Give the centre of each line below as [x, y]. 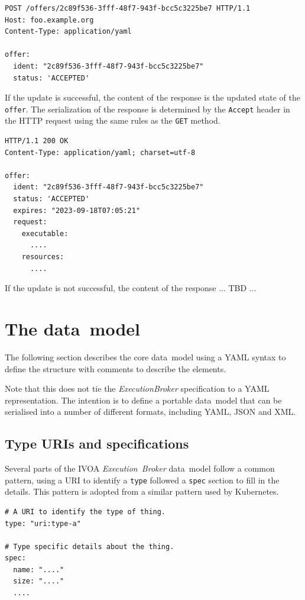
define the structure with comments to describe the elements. [116, 368]
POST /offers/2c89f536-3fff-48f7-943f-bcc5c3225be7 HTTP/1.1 [128, 8]
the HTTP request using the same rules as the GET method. [113, 120]
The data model [72, 328]
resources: [43, 257]
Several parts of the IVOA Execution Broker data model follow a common [140, 468]
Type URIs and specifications [97, 443]
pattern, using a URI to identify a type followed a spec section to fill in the [142, 480]
